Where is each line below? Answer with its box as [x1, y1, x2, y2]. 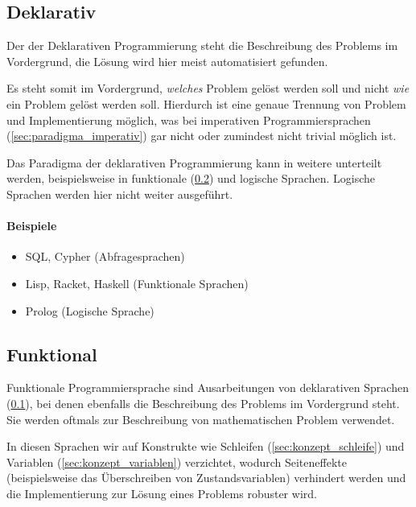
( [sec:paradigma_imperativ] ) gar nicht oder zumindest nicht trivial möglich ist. [6, 127, 397, 144]
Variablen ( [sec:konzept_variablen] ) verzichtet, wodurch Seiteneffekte [6, 453, 347, 470]
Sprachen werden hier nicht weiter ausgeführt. [6, 185, 233, 202]
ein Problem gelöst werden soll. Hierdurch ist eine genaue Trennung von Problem [6, 95, 406, 112]
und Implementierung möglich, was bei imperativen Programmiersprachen [6, 111, 371, 128]
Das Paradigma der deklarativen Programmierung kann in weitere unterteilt [6, 154, 382, 171]
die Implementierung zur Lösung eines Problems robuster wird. [6, 484, 317, 501]
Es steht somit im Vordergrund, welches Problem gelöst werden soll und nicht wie [6, 80, 410, 97]
